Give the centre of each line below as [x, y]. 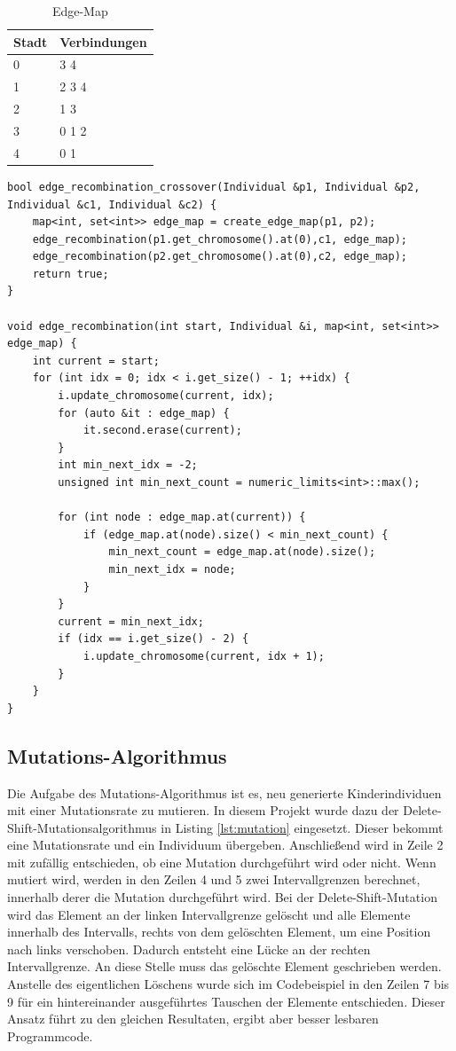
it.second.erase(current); [162, 431]
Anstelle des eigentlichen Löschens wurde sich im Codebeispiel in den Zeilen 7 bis [228, 984]
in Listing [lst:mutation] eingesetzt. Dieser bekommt [302, 827]
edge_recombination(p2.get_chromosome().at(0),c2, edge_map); [220, 257]
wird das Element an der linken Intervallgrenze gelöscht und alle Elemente [209, 914]
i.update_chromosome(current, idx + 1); [204, 656]
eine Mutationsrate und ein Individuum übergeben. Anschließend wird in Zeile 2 [225, 845]
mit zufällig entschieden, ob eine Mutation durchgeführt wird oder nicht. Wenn [222, 862]
